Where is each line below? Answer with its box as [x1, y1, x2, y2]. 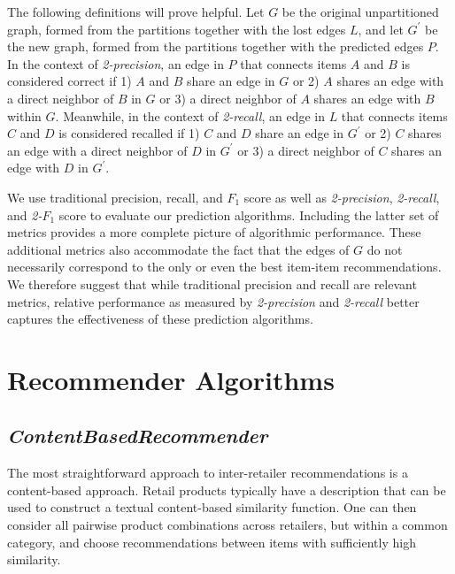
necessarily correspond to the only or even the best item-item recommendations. [7, 257, 442, 276]
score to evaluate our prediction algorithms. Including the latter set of [58, 205, 439, 224]
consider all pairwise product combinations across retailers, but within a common [7, 516, 448, 534]
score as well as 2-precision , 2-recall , [243, 188, 440, 206]
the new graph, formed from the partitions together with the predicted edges [7, 37, 424, 56]
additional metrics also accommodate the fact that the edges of [7, 240, 350, 258]
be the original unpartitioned [281, 3, 439, 20]
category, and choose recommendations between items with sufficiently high [7, 532, 416, 551]
